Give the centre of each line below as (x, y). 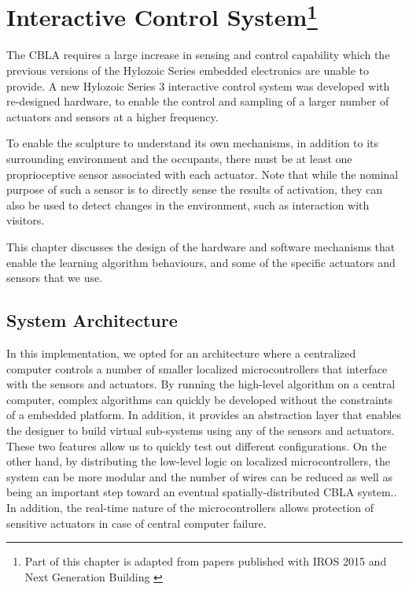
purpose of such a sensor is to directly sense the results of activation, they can (194, 189)
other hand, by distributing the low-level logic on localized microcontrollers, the (199, 461)
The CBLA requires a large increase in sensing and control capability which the (198, 55)
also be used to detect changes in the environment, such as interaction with (188, 204)
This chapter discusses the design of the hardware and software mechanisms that (201, 246)
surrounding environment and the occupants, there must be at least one (179, 159)
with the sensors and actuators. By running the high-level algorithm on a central (201, 384)
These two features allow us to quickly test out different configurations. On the (197, 445)
